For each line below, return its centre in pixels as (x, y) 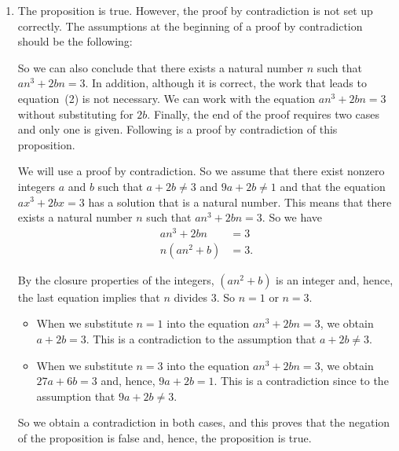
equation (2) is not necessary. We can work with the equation (167, 98)
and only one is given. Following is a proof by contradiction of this (178, 129)
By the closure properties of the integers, (116, 279)
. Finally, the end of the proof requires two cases (264, 114)
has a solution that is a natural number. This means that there (240, 202)
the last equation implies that (89, 297)
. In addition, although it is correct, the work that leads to (226, 83)
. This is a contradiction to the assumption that (201, 339)
